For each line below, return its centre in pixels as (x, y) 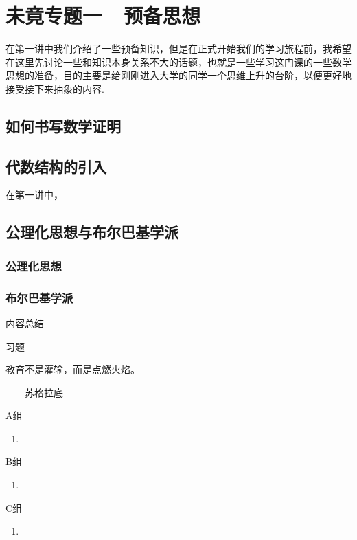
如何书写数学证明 (63, 125)
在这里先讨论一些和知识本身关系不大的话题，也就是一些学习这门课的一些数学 (178, 61)
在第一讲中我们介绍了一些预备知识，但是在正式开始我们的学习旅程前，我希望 (178, 48)
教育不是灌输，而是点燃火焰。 (73, 369)
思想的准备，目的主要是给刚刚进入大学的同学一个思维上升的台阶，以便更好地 (178, 75)
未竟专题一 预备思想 (103, 15)
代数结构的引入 (56, 166)
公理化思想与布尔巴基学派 (92, 232)
